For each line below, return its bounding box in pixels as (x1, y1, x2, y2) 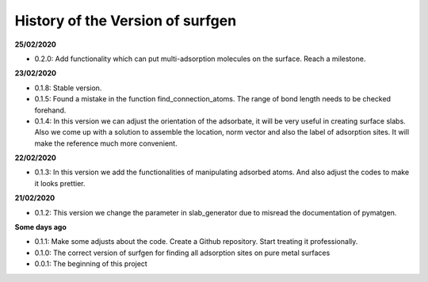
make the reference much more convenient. (34, 139, 178, 148)
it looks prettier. (34, 178, 86, 188)
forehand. (34, 105, 67, 115)
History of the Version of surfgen (14, 12, 237, 29)
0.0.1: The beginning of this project (34, 259, 148, 269)
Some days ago (14, 223, 67, 232)
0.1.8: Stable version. (34, 83, 102, 93)
